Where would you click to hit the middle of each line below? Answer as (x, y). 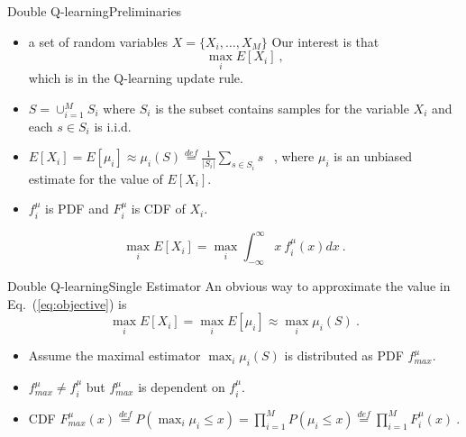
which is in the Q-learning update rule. (136, 78)
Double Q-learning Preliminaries (95, 11)
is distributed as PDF (344, 355)
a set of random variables (98, 41)
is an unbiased (373, 156)
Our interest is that (325, 41)
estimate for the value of (96, 178)
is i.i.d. (113, 126)
